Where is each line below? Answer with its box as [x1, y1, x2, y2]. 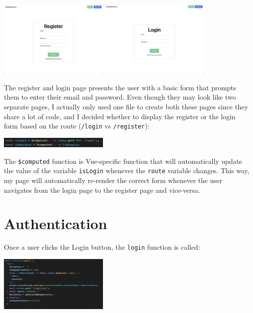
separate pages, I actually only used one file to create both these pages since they [4, 101, 248, 111]
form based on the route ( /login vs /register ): [4, 121, 150, 131]
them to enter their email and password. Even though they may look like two [4, 92, 236, 102]
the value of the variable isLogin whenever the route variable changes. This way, [4, 165, 250, 176]
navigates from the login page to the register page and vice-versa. [4, 184, 201, 195]
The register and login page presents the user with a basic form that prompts [4, 82, 236, 92]
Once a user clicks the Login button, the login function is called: [4, 242, 200, 252]
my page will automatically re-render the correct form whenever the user [4, 175, 223, 185]
